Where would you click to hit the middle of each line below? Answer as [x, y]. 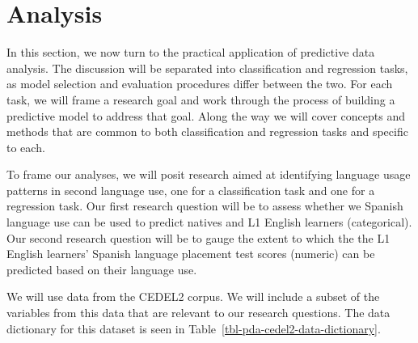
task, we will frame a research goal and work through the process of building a [201, 99]
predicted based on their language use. [102, 269]
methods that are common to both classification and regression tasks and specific [207, 131]
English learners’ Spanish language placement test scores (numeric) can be [191, 254]
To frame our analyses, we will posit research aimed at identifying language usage [209, 174]
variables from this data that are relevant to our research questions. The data [198, 313]
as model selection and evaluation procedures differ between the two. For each [200, 84]
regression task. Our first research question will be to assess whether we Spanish [205, 206]
